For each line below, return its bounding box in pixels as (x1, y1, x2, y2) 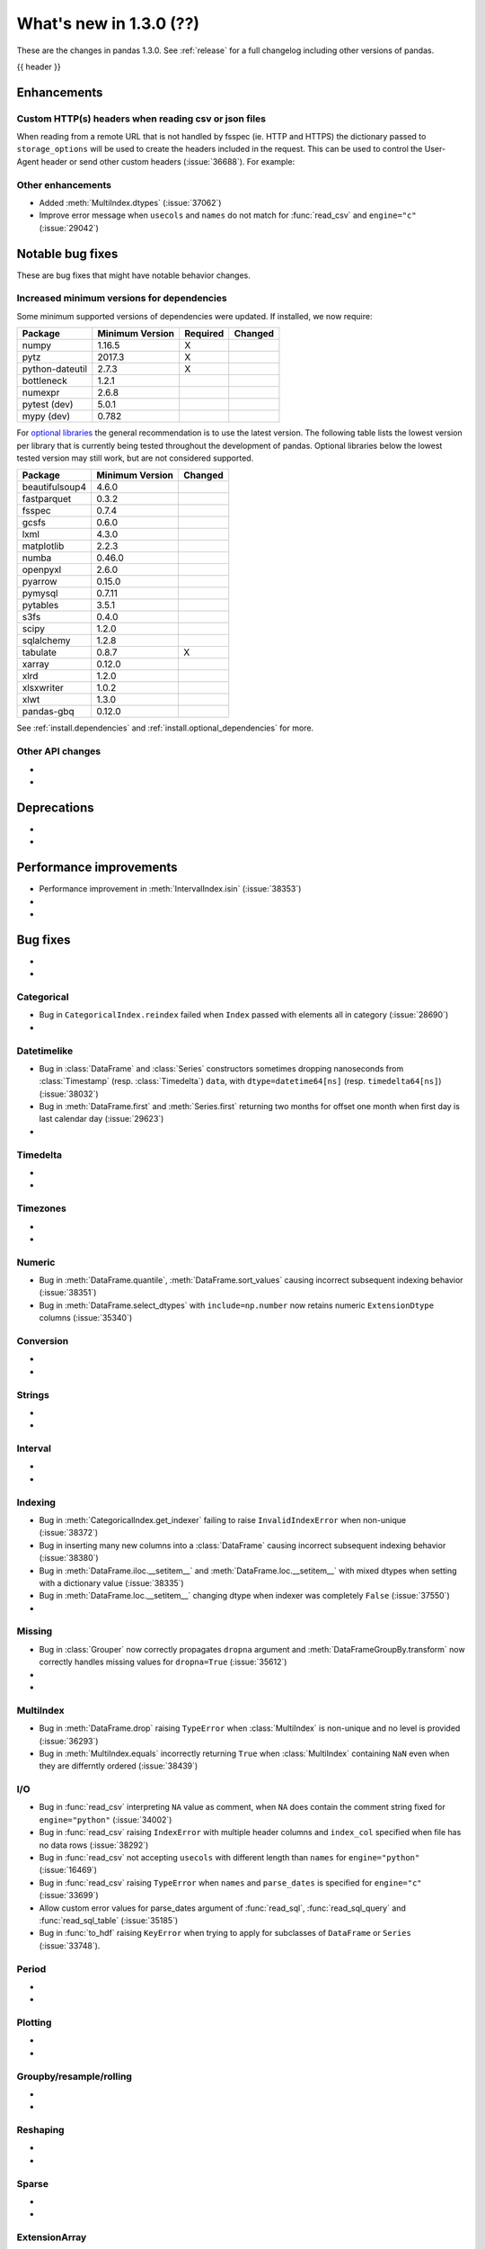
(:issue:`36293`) (39, 1735, 99, 1746)
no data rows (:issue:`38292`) (39, 1840, 149, 1850)
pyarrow (22, 576, 57, 588)
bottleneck (22, 374, 67, 387)
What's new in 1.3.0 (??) (16, 13, 200, 33)
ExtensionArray (16, 2231, 87, 2244)
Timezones (16, 1202, 66, 1214)
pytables (22, 599, 59, 612)
